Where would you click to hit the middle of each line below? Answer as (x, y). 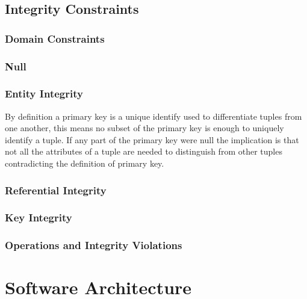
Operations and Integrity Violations (94, 245)
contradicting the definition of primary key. (85, 163)
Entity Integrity (44, 94)
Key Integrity (39, 217)
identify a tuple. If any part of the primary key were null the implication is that (152, 139)
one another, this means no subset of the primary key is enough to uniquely (144, 128)
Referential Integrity (56, 190)
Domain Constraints (55, 38)
